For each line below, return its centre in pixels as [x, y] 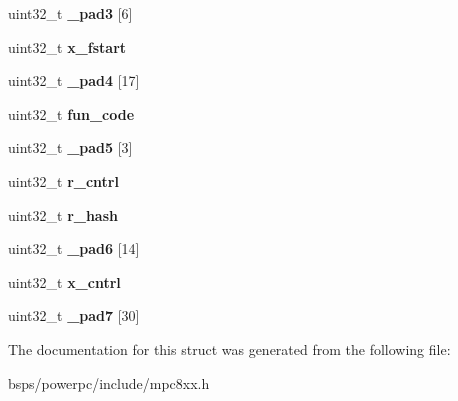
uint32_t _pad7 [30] [74, 315]
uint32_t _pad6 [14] [74, 248]
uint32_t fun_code [71, 113]
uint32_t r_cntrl [63, 180]
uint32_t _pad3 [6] [70, 13]
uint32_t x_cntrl [64, 281]
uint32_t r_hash [63, 214]
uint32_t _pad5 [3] [70, 147]
